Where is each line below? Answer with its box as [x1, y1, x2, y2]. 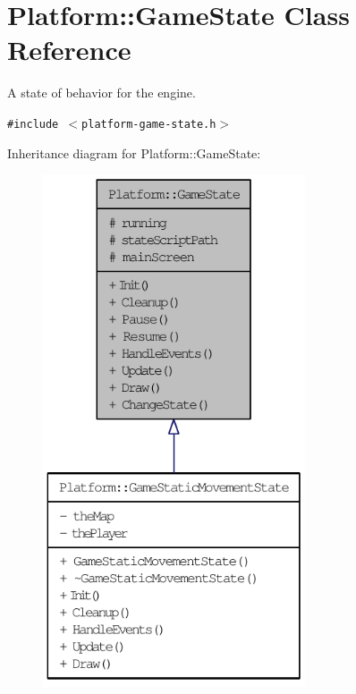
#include [7, 117, 59, 131]
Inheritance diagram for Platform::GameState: [7, 143, 261, 162]
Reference [7, 31, 131, 68]
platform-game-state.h [81, 117, 216, 131]
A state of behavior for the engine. [7, 83, 196, 102]
